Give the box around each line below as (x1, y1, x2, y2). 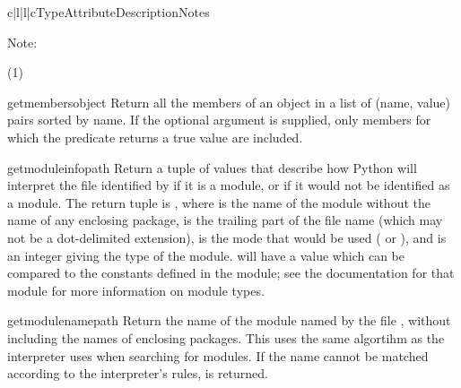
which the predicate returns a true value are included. (7, 127, 303, 146)
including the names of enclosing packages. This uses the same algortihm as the (7, 328, 445, 347)
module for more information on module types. (7, 280, 265, 299)
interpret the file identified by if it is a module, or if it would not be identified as (7, 176, 450, 194)
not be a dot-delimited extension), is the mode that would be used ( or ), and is (7, 228, 447, 246)
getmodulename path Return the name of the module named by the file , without (7, 311, 451, 330)
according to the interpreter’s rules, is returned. (7, 364, 269, 383)
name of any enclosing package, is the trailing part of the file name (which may (7, 211, 443, 229)
